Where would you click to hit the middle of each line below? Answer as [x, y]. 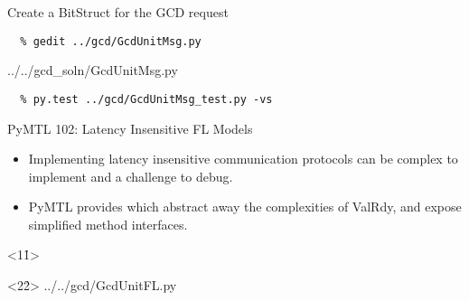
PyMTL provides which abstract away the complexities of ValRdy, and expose [245, 207]
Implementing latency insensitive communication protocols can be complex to [243, 159]
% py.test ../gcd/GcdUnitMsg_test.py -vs [146, 99]
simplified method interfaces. [108, 224]
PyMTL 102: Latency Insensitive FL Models [130, 128]
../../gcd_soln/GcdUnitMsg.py [93, 70]
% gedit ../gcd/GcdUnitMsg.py [111, 41]
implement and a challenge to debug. [131, 176]
